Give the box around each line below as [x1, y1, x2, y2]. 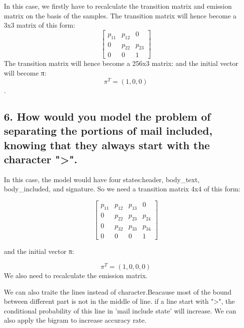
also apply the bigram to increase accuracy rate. [4, 315, 147, 325]
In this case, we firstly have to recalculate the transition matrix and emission [4, 1, 232, 11]
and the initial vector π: [4, 246, 74, 256]
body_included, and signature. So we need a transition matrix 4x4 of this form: [4, 184, 241, 194]
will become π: [4, 68, 46, 78]
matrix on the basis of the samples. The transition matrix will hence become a [4, 10, 237, 20]
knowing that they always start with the [4, 137, 210, 152]
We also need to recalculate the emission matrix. [4, 270, 148, 281]
